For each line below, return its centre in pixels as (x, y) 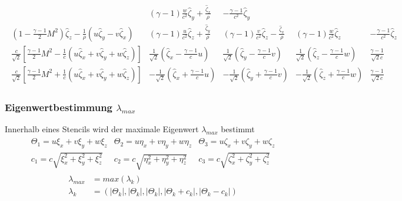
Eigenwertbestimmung (59, 107)
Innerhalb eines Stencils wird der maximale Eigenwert (102, 128)
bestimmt (238, 128)
